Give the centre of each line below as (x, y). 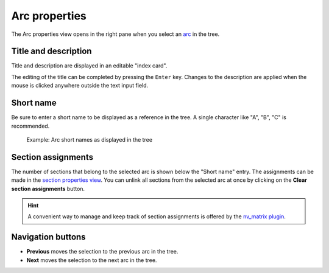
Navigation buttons (48, 237)
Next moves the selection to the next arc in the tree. (92, 260)
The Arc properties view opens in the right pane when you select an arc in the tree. (115, 34)
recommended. (30, 126)
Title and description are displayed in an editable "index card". (89, 66)
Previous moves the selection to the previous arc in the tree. (102, 252)
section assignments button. (48, 188)
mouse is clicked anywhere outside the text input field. (80, 86)
